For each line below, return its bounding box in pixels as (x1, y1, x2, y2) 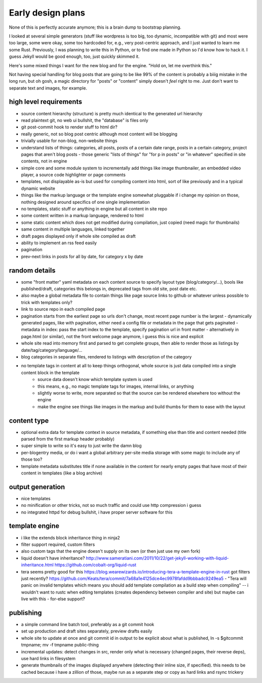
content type (9, 416, 49, 425)
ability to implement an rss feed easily (21, 240, 97, 246)
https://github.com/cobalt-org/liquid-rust (54, 562, 137, 568)
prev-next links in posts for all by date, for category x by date (21, 253, 143, 259)
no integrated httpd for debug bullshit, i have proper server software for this (21, 509, 173, 515)
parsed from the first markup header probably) (21, 436, 115, 442)
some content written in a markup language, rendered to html (21, 213, 144, 218)
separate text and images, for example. (9, 85, 87, 91)
